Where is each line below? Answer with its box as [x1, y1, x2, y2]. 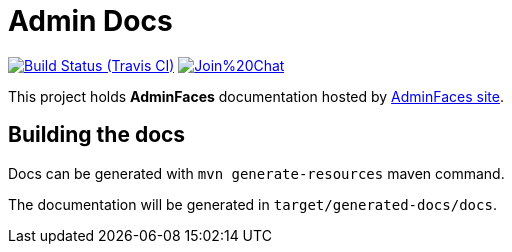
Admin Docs [8, 4, 173, 38]
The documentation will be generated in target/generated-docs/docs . [8, 195, 497, 213]
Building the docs [8, 122, 186, 148]
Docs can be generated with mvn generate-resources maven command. [8, 164, 505, 182]
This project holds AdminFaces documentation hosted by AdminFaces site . [8, 87, 504, 105]
